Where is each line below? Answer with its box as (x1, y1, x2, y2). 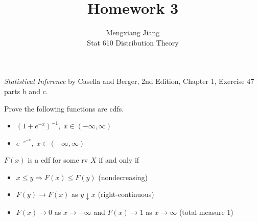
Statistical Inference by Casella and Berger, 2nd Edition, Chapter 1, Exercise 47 (4, 76, 254, 86)
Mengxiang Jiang (106, 27, 160, 38)
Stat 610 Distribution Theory (87, 37, 179, 48)
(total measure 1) (179, 207, 233, 217)
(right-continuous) (98, 189, 154, 200)
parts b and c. (4, 85, 48, 96)
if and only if (99, 154, 139, 165)
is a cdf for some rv (28, 154, 88, 165)
